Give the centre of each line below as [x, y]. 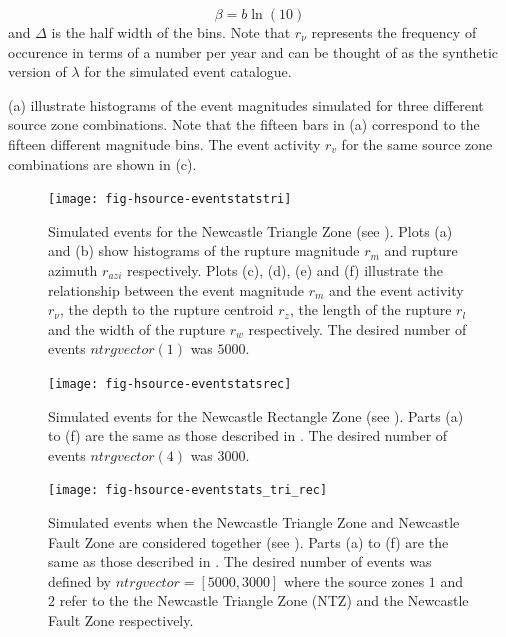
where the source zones [354, 580]
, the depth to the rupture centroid [166, 309]
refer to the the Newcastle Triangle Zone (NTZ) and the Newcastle [264, 600]
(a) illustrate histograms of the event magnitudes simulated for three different [246, 104]
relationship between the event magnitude [176, 289]
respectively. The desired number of [357, 328]
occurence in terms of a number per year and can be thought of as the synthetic [253, 51]
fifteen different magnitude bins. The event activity [164, 143]
